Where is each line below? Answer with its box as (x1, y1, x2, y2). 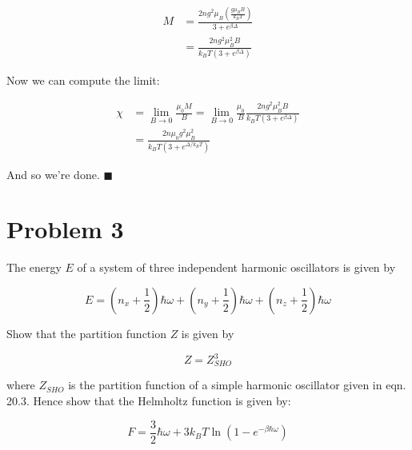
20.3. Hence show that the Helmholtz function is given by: (6, 392, 291, 409)
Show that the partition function (6, 325, 166, 341)
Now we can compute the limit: (6, 71, 160, 88)
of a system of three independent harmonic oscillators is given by (77, 259, 396, 276)
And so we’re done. (6, 165, 100, 182)
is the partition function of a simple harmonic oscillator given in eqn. (68, 376, 406, 393)
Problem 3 (6, 213, 124, 245)
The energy (6, 259, 62, 276)
